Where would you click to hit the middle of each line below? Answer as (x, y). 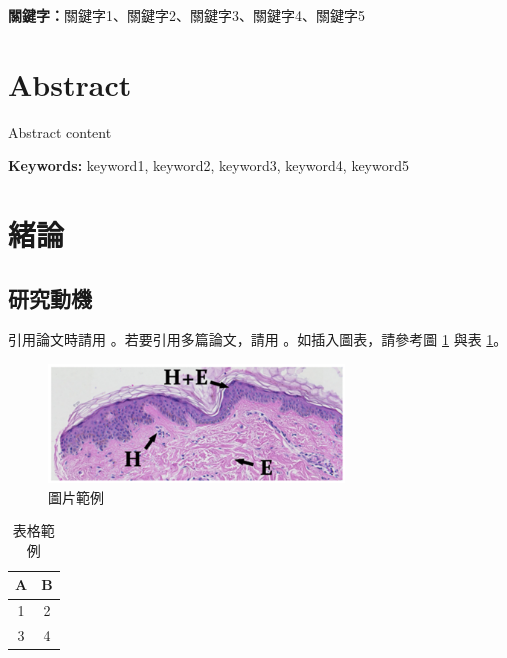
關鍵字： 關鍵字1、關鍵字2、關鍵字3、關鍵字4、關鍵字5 (186, 15)
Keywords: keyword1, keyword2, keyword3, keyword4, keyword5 (208, 165)
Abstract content (60, 131)
